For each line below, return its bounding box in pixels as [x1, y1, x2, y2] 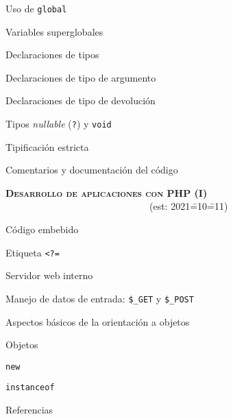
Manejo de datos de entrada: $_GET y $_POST [5, 291, 194, 305]
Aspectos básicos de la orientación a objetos [5, 314, 190, 328]
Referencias [5, 403, 53, 417]
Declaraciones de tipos [5, 47, 99, 62]
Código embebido [5, 222, 79, 237]
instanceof [5, 383, 55, 393]
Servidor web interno [5, 268, 93, 283]
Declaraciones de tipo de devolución [5, 93, 156, 108]
